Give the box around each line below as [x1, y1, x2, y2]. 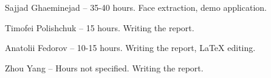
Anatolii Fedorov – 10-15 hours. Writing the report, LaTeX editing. [5, 41, 256, 54]
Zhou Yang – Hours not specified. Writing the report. [5, 61, 204, 74]
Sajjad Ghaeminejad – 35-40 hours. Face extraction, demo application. [5, 1, 267, 13]
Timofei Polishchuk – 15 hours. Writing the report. [5, 21, 194, 34]
